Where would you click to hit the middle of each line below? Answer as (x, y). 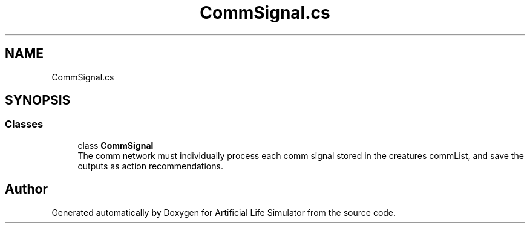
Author (26, 189)
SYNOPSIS (38, 100)
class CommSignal (116, 145)
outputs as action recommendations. (150, 166)
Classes (24, 124)
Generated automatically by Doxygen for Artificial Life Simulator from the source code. (224, 212)
